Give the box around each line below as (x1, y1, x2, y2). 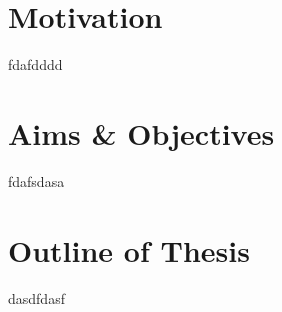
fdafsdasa (8, 170, 65, 191)
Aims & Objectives (8, 112, 275, 153)
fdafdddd (8, 54, 63, 75)
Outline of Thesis (8, 229, 250, 270)
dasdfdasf (8, 287, 65, 308)
